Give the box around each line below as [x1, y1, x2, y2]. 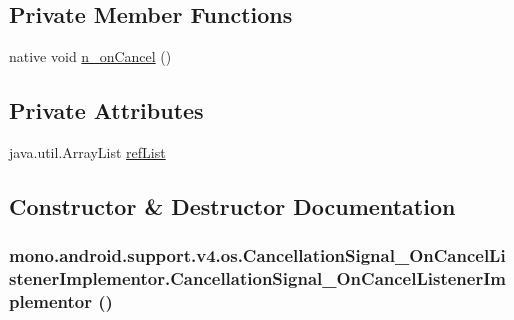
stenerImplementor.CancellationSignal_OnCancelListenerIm [9, 266, 506, 291]
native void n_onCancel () [9, 46, 172, 67]
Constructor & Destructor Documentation [9, 190, 456, 221]
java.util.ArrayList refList [9, 142, 166, 162]
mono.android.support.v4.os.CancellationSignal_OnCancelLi [9, 243, 506, 268]
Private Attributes [9, 95, 204, 126]
